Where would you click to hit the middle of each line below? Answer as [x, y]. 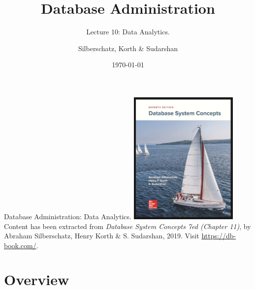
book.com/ [20, 245]
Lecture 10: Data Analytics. [128, 32]
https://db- [219, 236]
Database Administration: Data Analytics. [68, 217]
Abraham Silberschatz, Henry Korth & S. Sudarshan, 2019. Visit [102, 236]
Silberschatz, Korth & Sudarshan [128, 48]
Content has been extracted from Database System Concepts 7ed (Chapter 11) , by [127, 226]
